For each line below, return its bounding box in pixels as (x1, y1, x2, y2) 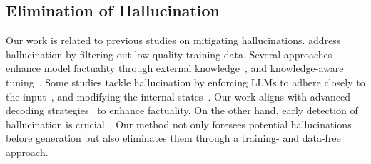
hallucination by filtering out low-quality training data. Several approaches (6, 46, 332, 61)
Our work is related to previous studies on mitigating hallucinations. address (6, 33, 341, 48)
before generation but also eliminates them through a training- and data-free (6, 130, 341, 145)
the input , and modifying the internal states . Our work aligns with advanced (6, 88, 351, 103)
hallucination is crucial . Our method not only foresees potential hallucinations (6, 116, 352, 131)
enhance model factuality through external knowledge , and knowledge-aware (6, 61, 344, 76)
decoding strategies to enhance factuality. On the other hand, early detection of (6, 103, 358, 118)
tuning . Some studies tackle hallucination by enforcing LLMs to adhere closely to (6, 74, 365, 89)
